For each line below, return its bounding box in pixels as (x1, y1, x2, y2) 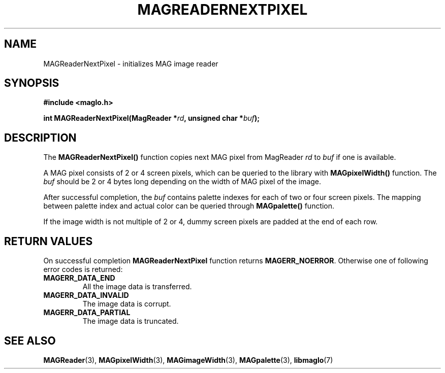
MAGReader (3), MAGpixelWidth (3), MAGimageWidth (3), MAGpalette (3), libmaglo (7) (43, 355, 333, 364)
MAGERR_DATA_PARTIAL (43, 308, 131, 317)
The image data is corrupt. (82, 299, 171, 309)
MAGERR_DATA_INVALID (43, 291, 129, 300)
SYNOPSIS (4, 77, 59, 90)
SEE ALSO (4, 334, 56, 347)
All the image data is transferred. (82, 282, 192, 291)
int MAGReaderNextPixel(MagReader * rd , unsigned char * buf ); (43, 114, 260, 123)
